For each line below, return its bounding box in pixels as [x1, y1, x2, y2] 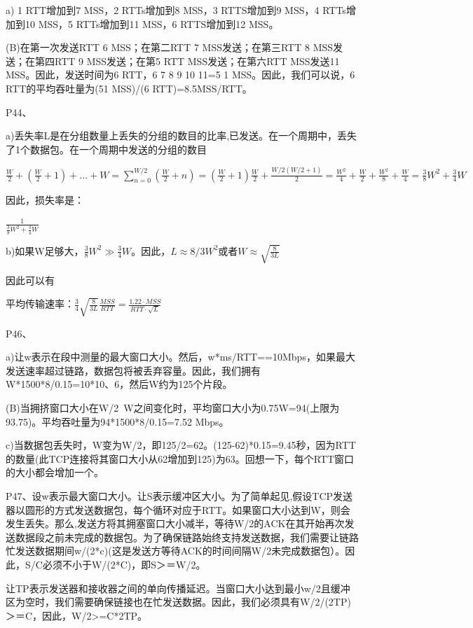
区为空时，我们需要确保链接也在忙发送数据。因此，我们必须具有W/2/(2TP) [6, 594, 351, 609]
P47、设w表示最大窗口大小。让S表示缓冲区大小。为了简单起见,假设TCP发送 [6, 488, 353, 503]
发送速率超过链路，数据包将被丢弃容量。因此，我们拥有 [6, 363, 261, 377]
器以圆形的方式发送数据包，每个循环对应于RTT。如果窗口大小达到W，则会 [6, 502, 350, 517]
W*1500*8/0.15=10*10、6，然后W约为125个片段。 [6, 377, 233, 391]
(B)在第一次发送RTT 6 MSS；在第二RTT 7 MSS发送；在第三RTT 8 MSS [6, 40, 334, 55]
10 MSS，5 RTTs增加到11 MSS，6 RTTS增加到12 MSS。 [25, 16, 279, 31]
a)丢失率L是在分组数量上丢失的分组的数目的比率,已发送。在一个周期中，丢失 [6, 128, 357, 143]
